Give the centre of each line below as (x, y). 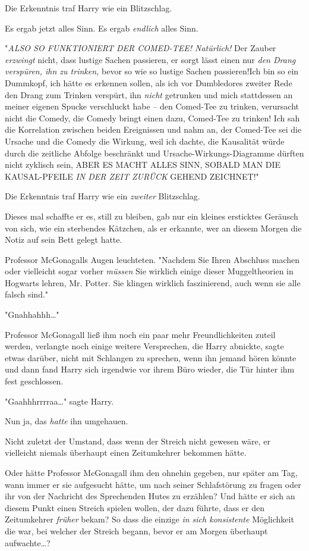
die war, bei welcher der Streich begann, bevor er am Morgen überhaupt (136, 530)
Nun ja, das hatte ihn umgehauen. (67, 421)
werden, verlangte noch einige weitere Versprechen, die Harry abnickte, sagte (144, 346)
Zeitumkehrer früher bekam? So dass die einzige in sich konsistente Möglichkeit (149, 519)
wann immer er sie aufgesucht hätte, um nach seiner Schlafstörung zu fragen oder (153, 484)
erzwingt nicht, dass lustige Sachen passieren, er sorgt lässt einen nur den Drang (150, 59)
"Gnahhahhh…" (32, 314)
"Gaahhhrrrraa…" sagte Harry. (59, 401)
